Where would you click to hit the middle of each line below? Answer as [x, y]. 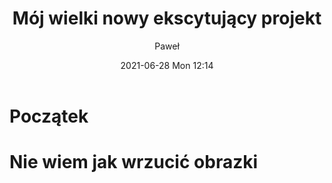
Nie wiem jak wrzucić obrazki [134, 162]
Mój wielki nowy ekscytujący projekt [167, 18]
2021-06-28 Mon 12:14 [167, 65]
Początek [49, 116]
